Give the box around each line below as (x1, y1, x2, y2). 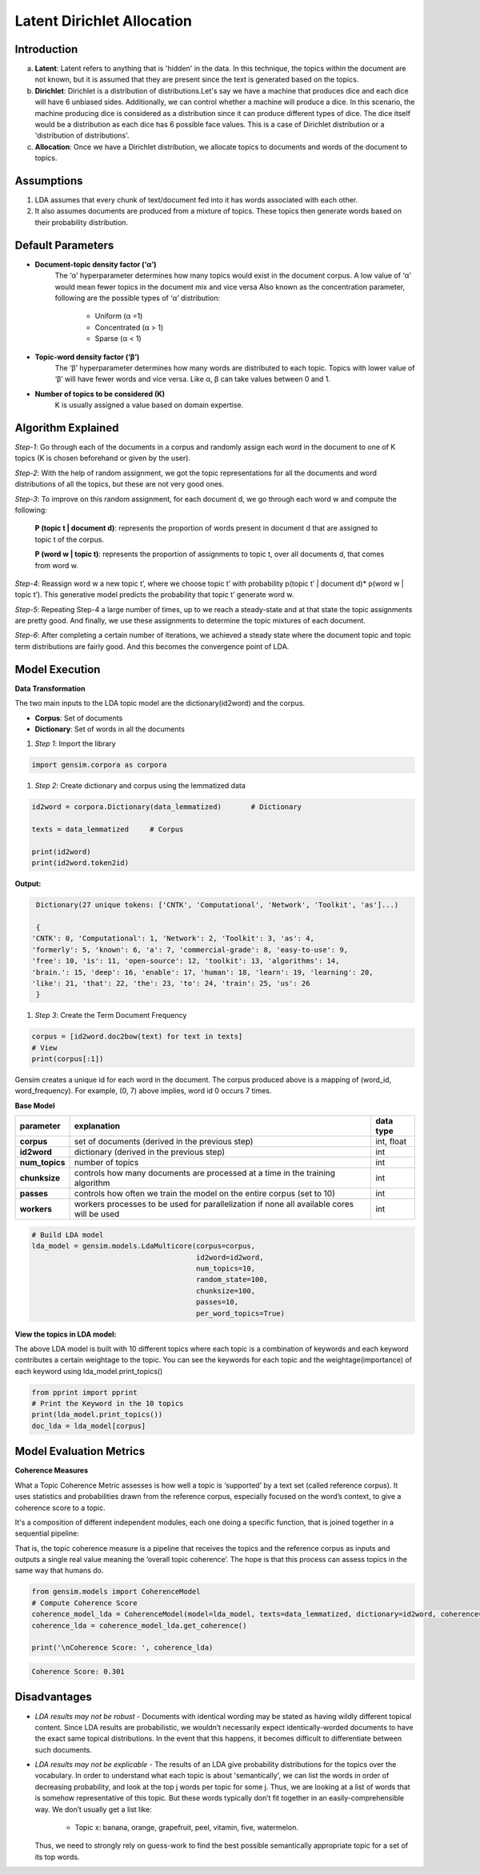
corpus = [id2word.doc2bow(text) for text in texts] (31, 1032, 243, 1041)
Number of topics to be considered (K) (34, 389, 166, 399)
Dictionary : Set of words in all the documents (34, 724, 186, 734)
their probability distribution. (34, 217, 128, 227)
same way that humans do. (14, 1565, 104, 1576)
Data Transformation (14, 683, 86, 693)
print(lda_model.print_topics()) (31, 1410, 163, 1420)
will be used (74, 1208, 120, 1220)
